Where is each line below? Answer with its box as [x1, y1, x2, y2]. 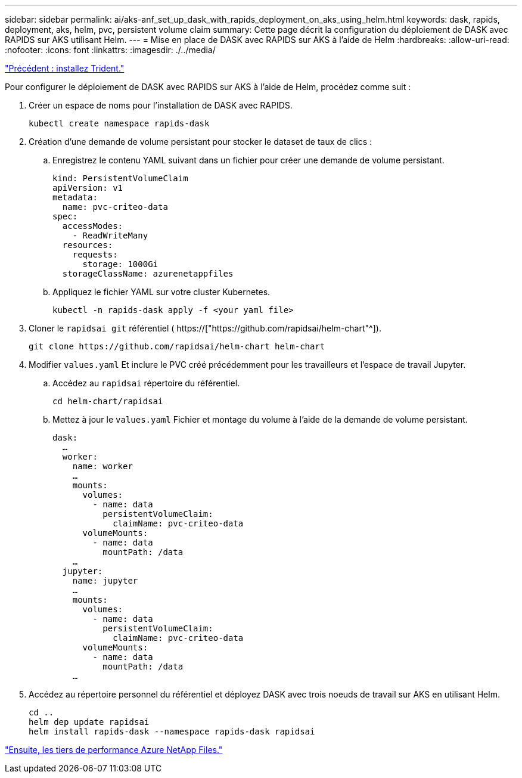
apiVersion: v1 [52, 183, 123, 193]
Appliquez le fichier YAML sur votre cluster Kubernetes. [52, 287, 271, 297]
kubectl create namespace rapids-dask [29, 119, 210, 128]
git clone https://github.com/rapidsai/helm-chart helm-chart [29, 342, 325, 351]
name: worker [72, 461, 133, 471]
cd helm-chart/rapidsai [52, 396, 163, 406]
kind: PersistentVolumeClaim [52, 173, 188, 183]
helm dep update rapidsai [29, 717, 150, 727]
